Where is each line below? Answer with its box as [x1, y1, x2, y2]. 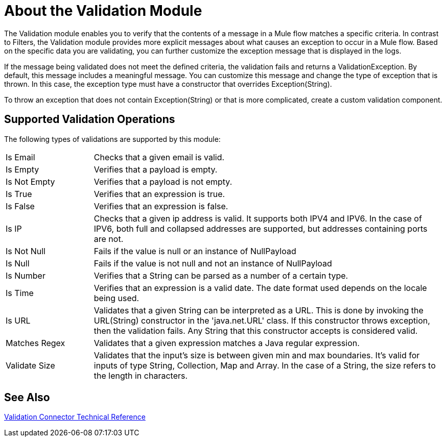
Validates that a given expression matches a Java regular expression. [93, 337, 360, 348]
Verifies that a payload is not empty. [93, 176, 232, 187]
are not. [93, 233, 124, 244]
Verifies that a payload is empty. [93, 164, 218, 175]
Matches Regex [6, 337, 65, 348]
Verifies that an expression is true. [93, 188, 225, 199]
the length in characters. [93, 370, 188, 381]
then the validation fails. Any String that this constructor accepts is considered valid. [93, 325, 418, 336]
